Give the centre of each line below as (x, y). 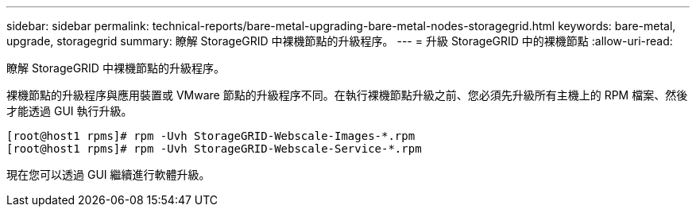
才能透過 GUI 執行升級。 (70, 111)
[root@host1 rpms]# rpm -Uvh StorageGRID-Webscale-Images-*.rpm (211, 136)
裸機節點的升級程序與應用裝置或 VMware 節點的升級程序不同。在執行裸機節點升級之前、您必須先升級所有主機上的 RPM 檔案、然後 (347, 95)
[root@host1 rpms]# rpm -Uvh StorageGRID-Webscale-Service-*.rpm (214, 149)
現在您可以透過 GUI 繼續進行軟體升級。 (108, 174)
